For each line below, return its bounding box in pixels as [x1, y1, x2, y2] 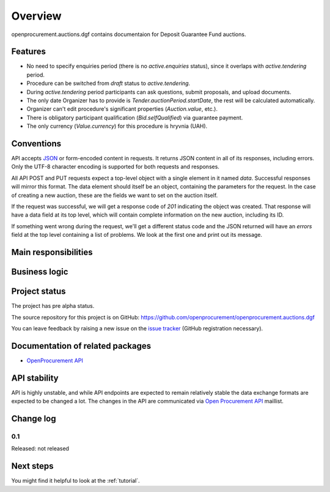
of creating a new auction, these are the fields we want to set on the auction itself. [11, 192, 218, 199]
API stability [11, 373, 59, 383]
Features [11, 47, 46, 57]
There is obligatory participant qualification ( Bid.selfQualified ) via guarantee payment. [26, 114, 243, 121]
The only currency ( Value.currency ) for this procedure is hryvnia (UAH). [26, 122, 208, 130]
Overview [11, 9, 62, 23]
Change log [11, 413, 56, 423]
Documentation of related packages [11, 340, 152, 351]
